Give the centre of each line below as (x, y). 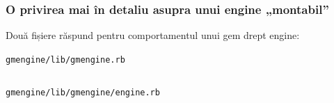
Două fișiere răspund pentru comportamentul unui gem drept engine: (153, 35)
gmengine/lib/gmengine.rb (65, 60)
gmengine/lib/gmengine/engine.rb (83, 93)
